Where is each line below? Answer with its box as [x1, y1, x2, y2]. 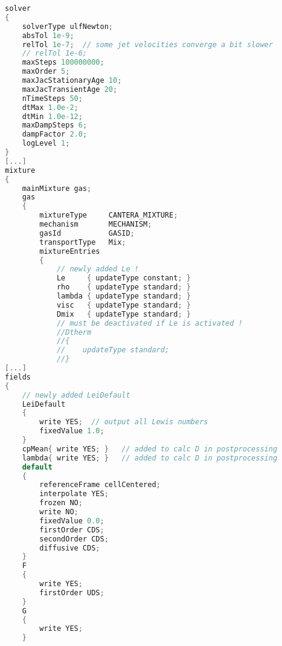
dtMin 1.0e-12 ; [22, 112, 83, 121]
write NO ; [39, 508, 79, 516]
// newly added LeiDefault [22, 390, 130, 399]
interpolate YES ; [39, 489, 109, 499]
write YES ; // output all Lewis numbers [39, 418, 208, 427]
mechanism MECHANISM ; [39, 220, 152, 228]
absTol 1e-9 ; [22, 31, 74, 40]
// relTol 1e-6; [22, 49, 88, 58]
